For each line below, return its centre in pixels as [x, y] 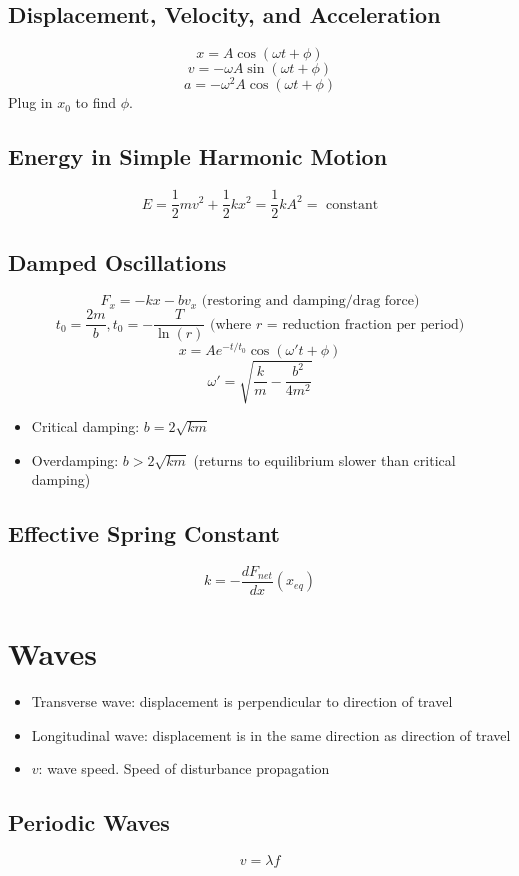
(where [230, 324]
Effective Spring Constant [144, 533]
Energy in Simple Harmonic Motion [198, 156]
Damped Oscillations [117, 261]
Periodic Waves [89, 822]
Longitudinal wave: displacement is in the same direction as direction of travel [271, 734]
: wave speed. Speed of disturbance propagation [184, 768]
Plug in [30, 102]
